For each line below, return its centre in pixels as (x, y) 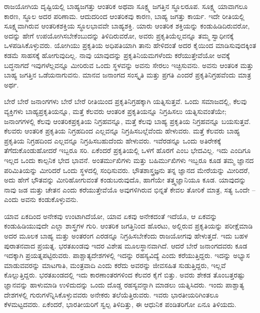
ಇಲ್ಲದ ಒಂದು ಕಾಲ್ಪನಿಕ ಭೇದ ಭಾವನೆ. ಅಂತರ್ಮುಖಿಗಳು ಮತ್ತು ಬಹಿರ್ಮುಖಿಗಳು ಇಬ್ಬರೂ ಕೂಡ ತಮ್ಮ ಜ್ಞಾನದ (129, 160)
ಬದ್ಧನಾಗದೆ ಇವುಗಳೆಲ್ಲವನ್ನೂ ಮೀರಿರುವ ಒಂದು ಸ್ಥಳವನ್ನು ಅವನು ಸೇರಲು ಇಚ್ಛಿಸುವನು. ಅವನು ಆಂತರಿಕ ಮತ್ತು (129, 65)
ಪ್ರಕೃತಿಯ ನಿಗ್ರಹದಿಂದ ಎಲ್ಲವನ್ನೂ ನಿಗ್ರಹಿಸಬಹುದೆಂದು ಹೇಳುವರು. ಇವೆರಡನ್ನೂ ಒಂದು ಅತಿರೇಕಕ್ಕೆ (113, 140)
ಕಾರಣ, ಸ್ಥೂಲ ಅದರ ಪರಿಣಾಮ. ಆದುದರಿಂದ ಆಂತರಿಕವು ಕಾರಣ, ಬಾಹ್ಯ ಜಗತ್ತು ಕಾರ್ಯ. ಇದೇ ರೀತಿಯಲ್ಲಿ (124, 16)
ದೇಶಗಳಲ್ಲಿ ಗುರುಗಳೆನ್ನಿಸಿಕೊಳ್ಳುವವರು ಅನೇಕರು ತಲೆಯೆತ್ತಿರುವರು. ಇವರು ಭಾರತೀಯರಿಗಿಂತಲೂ (111, 294)
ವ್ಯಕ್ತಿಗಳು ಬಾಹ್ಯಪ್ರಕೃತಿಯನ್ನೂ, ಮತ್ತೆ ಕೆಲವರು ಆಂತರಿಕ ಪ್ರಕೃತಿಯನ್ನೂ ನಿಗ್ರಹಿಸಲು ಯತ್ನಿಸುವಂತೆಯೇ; (115, 111)
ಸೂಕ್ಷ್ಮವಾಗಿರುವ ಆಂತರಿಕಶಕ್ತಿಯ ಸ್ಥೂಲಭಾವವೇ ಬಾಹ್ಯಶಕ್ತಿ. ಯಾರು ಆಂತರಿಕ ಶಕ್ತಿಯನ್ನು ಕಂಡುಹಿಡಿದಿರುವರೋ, (127, 26)
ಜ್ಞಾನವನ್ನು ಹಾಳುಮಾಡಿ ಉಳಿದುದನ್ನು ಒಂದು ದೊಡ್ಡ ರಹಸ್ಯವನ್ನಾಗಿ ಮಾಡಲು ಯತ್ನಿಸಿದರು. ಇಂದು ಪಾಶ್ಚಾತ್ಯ (124, 285)
